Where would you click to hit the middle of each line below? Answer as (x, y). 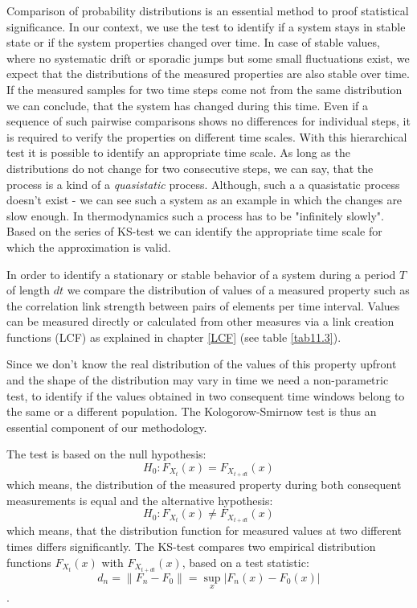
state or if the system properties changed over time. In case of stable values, (193, 42)
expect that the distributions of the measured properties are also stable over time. (208, 74)
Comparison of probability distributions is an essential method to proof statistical (208, 10)
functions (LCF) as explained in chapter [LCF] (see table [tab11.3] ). (174, 337)
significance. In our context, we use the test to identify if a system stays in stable (206, 26)
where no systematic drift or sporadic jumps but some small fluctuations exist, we (208, 58)
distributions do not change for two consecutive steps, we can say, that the (190, 168)
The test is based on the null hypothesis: (106, 454)
